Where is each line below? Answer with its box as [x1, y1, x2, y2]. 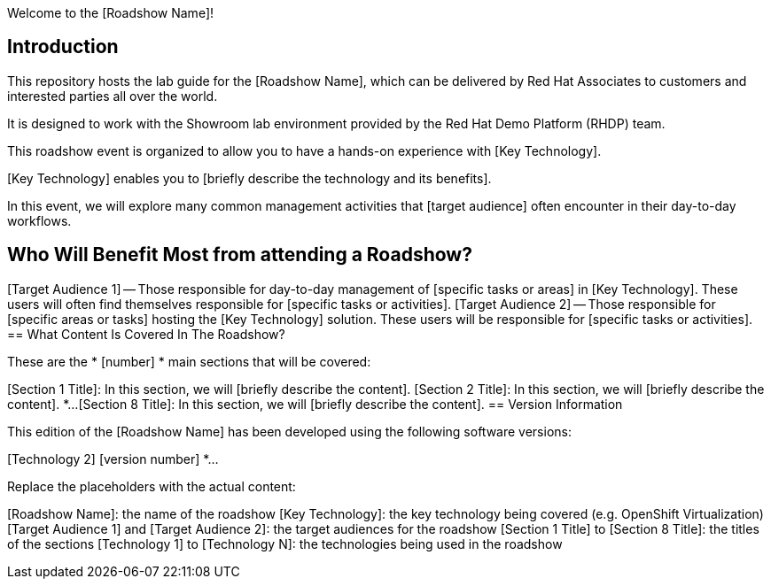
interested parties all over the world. [7, 88, 218, 104]
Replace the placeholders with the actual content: [7, 478, 296, 494]
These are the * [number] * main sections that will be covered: [7, 353, 371, 369]
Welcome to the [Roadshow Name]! [7, 5, 214, 20]
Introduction [7, 35, 119, 58]
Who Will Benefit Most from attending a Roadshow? [7, 243, 472, 266]
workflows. [7, 212, 72, 228]
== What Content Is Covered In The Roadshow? [7, 326, 285, 342]
